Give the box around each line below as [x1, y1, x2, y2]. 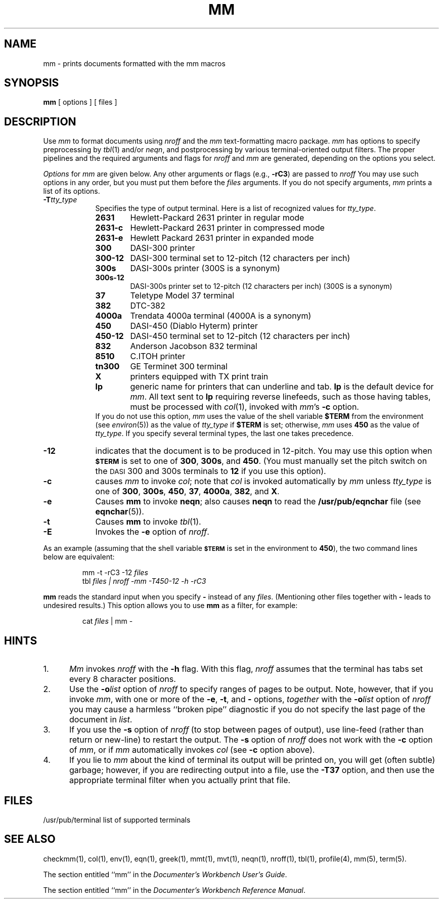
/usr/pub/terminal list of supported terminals [43, 815, 191, 824]
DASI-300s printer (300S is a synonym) [130, 263, 280, 274]
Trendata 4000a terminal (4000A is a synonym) [130, 311, 312, 321]
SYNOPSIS [4, 76, 59, 90]
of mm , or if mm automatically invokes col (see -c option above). [69, 745, 315, 755]
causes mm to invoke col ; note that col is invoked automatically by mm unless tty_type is [95, 476, 432, 487]
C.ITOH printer [130, 351, 186, 362]
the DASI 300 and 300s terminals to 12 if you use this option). [95, 466, 326, 477]
